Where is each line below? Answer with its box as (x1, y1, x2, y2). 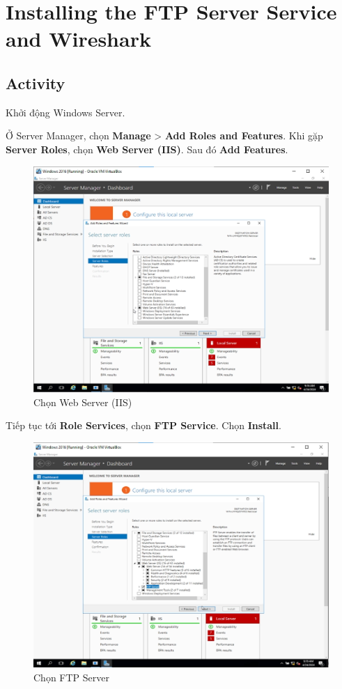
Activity (6, 72, 65, 93)
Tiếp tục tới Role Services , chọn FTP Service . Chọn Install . (6, 418, 281, 433)
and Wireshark (6, 24, 151, 53)
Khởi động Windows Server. (6, 104, 125, 119)
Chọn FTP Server (33, 669, 109, 684)
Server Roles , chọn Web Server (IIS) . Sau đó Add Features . (6, 141, 288, 156)
